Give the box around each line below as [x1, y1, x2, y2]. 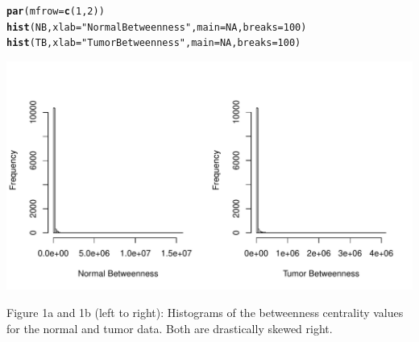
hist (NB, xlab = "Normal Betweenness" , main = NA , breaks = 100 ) [6, 21, 307, 33]
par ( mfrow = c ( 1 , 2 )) [6, 6, 105, 17]
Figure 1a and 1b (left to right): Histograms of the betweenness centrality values [6, 304, 404, 321]
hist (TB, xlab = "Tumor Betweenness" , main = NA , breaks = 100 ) [6, 37, 301, 49]
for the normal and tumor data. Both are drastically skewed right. [6, 319, 333, 336]
